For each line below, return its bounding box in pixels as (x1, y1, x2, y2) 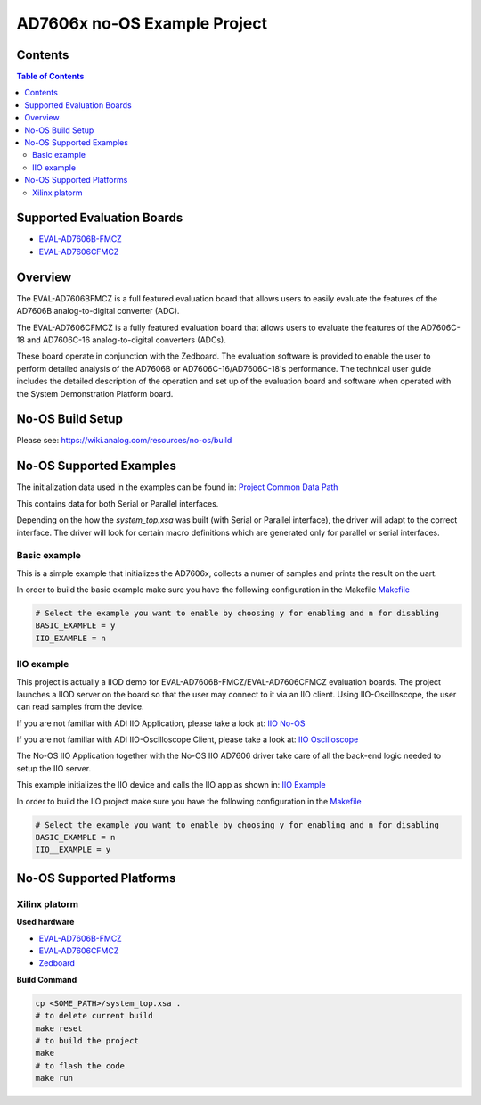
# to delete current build (35, 1010, 153, 1021)
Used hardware (16, 917, 75, 928)
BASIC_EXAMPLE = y (35, 621, 116, 631)
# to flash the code (35, 1060, 125, 1070)
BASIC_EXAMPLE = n (35, 832, 116, 843)
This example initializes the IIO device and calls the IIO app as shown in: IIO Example (16, 779, 326, 790)
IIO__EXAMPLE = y (35, 845, 111, 855)
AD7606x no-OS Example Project (16, 13, 267, 33)
